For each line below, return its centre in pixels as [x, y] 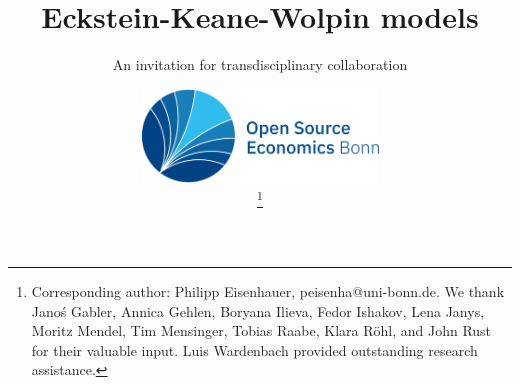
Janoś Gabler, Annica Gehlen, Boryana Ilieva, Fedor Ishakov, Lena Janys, [258, 310]
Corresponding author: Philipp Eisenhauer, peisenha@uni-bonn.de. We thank [268, 291]
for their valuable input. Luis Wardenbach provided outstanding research [254, 349]
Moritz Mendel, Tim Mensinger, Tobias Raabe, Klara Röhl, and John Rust [261, 330]
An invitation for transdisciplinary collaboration [260, 64]
